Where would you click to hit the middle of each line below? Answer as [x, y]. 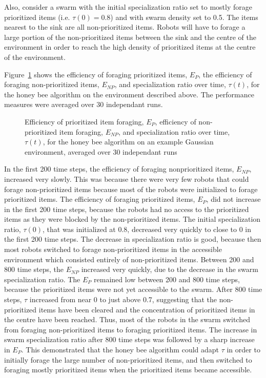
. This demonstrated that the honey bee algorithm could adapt [120, 349]
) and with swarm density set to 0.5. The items [184, 17]
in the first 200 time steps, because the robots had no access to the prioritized [127, 209]
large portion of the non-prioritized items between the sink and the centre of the [130, 37]
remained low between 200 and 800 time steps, [167, 279]
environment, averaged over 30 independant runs [101, 151]
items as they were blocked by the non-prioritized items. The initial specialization [132, 219]
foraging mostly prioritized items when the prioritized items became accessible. [128, 370]
